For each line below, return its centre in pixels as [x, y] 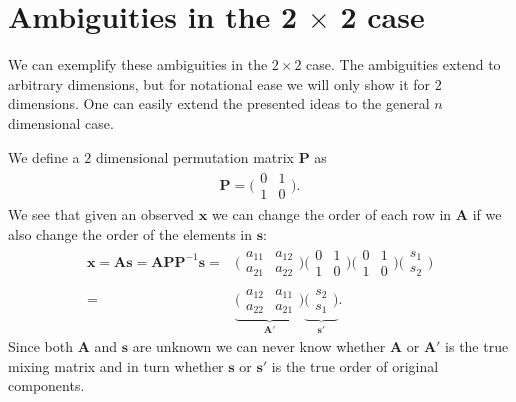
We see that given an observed [101, 214]
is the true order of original [355, 365]
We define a [44, 156]
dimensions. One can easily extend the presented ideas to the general [219, 103]
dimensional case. [61, 122]
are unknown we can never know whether [259, 345]
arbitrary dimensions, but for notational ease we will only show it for [219, 83]
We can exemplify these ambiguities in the [138, 64]
